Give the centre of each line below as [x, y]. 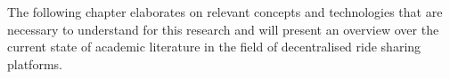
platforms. [35, 63]
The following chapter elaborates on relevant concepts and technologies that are [225, 12]
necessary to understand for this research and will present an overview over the [223, 29]
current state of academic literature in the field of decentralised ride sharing [214, 47]
